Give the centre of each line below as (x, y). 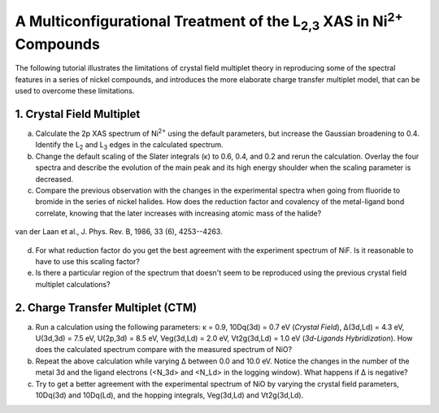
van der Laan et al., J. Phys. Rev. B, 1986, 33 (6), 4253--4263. (119, 232)
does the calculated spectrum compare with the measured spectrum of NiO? (164, 350)
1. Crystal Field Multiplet (78, 114)
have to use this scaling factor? (87, 261)
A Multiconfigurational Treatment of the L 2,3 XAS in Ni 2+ (209, 21)
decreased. (54, 179)
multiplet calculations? (73, 284)
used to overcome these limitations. (75, 91)
